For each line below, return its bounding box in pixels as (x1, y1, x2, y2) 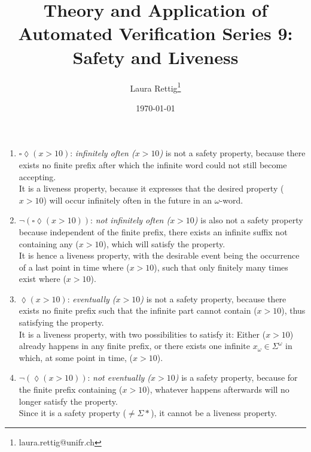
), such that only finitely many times (154, 260, 288, 273)
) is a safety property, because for (175, 371, 298, 384)
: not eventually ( (87, 371, 151, 384)
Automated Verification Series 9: (18, 21, 293, 45)
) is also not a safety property (194, 214, 303, 226)
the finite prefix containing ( (19, 383, 123, 396)
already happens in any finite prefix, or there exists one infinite (19, 339, 250, 352)
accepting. (19, 170, 56, 183)
